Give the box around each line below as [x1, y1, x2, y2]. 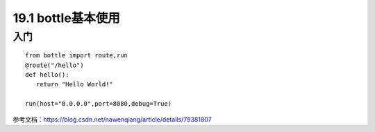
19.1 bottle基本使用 [12, 10, 121, 26]
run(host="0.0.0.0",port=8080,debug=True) [25, 100, 172, 108]
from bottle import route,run [25, 52, 128, 59]
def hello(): [25, 70, 69, 79]
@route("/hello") [25, 61, 84, 69]
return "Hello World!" [35, 80, 114, 88]
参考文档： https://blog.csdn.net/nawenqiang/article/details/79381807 [12, 115, 212, 124]
